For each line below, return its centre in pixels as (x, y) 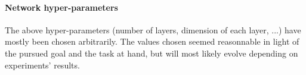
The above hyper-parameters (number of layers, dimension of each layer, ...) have (153, 29)
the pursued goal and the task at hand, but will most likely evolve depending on (152, 53)
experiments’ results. (42, 65)
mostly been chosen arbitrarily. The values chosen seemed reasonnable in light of (152, 41)
